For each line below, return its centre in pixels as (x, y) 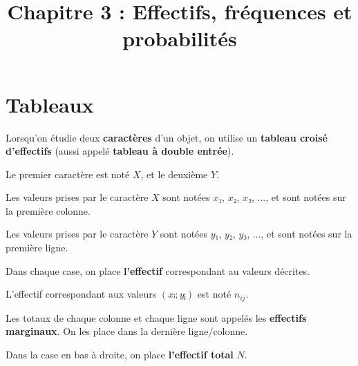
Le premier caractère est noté (68, 174)
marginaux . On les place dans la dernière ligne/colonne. (127, 331)
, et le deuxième (174, 174)
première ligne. (37, 248)
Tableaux (50, 104)
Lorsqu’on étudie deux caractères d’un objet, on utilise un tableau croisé (167, 137)
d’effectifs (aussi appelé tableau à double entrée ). (120, 151)
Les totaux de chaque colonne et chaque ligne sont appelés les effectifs (156, 317)
